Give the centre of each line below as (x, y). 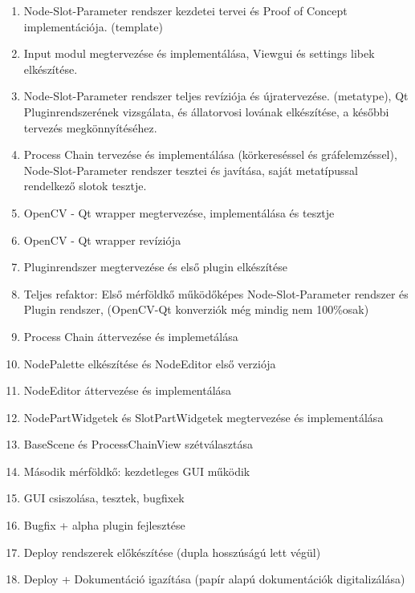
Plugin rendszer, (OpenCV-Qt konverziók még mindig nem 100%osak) (196, 309)
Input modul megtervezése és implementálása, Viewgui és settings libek (199, 53)
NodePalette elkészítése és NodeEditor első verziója (150, 363)
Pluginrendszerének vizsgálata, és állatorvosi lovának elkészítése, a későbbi (206, 111)
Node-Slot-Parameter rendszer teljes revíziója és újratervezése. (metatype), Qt (216, 96)
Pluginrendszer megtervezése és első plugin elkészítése (155, 267)
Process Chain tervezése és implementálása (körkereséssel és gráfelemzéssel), (210, 154)
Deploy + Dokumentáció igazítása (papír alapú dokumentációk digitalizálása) (214, 579)
